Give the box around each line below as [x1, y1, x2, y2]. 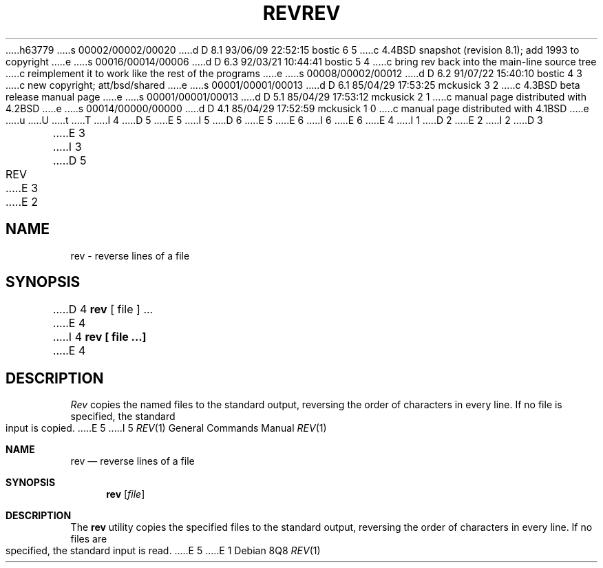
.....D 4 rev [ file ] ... [52, 302, 154, 317]
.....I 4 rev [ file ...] [52, 330, 147, 344]
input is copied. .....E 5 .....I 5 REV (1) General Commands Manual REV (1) [6, 422, 327, 434]
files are [70, 533, 107, 545]
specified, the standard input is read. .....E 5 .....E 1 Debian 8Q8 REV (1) [6, 545, 321, 557]
